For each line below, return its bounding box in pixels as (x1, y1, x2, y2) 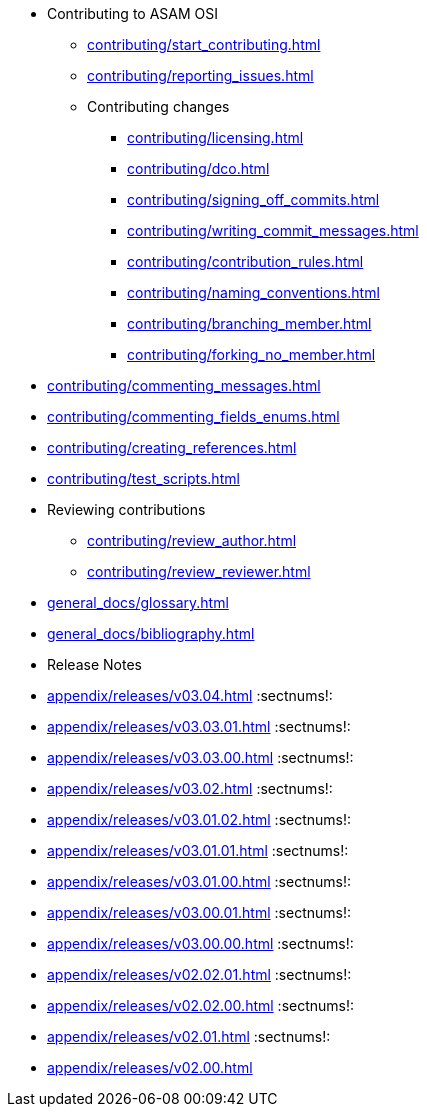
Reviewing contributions (47, 501, 206, 518)
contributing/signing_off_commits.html (127, 191, 380, 208)
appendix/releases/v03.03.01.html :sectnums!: (47, 718, 351, 735)
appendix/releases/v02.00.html (47, 1059, 253, 1076)
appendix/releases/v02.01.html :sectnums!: (47, 1028, 331, 1045)
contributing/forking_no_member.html (127, 346, 376, 363)
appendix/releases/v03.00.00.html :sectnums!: (47, 935, 354, 952)
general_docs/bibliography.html (47, 625, 255, 642)
